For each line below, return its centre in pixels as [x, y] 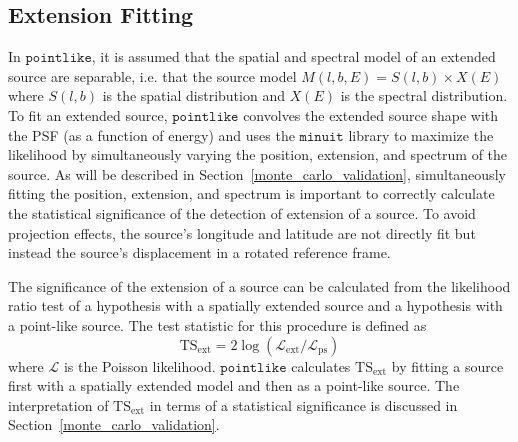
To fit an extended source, [88, 114]
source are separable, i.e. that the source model [152, 75]
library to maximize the [421, 134]
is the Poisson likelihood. [139, 365]
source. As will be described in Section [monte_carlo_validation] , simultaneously [257, 173]
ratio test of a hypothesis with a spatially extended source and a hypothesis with [255, 305]
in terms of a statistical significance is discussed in [303, 404]
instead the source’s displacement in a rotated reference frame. [199, 252]
